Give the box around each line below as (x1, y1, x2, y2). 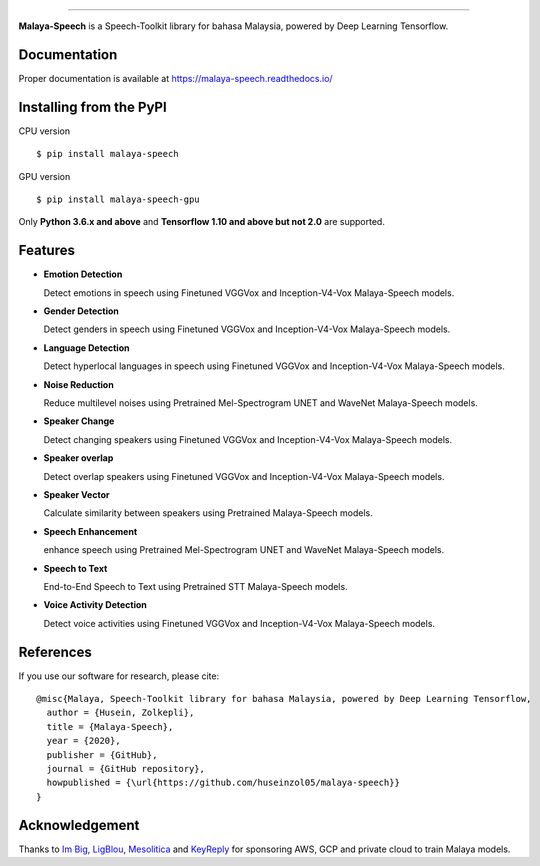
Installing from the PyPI (18, 98, 167, 115)
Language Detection (43, 341, 130, 354)
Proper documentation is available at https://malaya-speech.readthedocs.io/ (18, 72, 334, 84)
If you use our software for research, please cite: (18, 670, 220, 682)
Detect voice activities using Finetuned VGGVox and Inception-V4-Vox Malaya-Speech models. (43, 617, 435, 629)
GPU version (18, 170, 71, 182)
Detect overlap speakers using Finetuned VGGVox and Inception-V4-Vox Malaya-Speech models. (43, 470, 445, 482)
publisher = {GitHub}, (46, 749, 158, 760)
